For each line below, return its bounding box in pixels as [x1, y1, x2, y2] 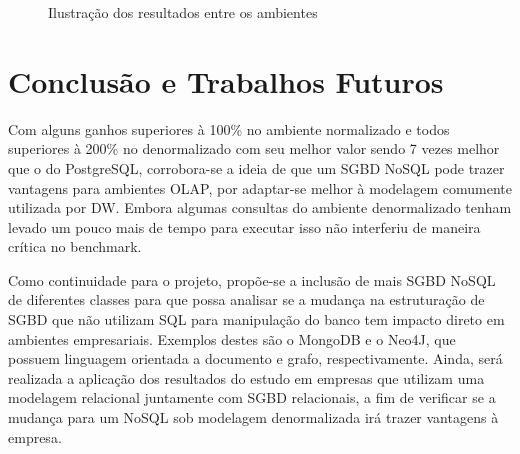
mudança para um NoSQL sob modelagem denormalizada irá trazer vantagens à [8, 407, 499, 428]
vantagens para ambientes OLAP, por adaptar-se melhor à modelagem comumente [8, 177, 512, 198]
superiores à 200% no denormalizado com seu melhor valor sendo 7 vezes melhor [8, 138, 500, 159]
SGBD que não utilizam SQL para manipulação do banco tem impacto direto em [8, 309, 505, 330]
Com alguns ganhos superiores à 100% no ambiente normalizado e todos [8, 118, 450, 139]
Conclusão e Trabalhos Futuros [8, 60, 444, 101]
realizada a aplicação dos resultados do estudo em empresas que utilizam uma [8, 367, 485, 388]
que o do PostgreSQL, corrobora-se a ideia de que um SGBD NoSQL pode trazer [8, 157, 505, 178]
